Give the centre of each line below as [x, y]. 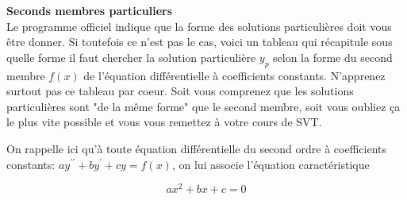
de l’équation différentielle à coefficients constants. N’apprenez [234, 75]
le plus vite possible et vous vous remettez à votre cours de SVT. [164, 122]
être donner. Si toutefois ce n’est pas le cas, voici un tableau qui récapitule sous [200, 42]
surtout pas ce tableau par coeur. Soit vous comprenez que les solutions [180, 91]
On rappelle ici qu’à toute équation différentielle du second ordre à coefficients [197, 148]
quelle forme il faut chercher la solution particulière [131, 57]
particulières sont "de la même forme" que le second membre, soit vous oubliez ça [203, 106]
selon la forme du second [333, 57]
